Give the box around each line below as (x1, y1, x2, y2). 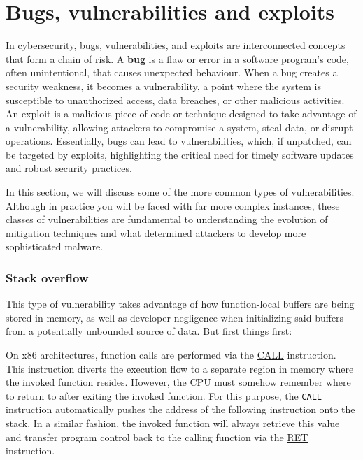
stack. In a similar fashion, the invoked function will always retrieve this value (6, 416, 340, 431)
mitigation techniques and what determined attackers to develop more (6, 225, 306, 240)
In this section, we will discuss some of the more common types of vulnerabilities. (6, 185, 355, 199)
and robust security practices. (6, 161, 132, 175)
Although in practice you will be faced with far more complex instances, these (6, 198, 340, 213)
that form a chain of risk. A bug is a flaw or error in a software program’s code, (6, 51, 349, 66)
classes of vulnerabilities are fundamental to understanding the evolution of (6, 212, 328, 227)
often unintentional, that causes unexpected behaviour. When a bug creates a (6, 65, 338, 80)
